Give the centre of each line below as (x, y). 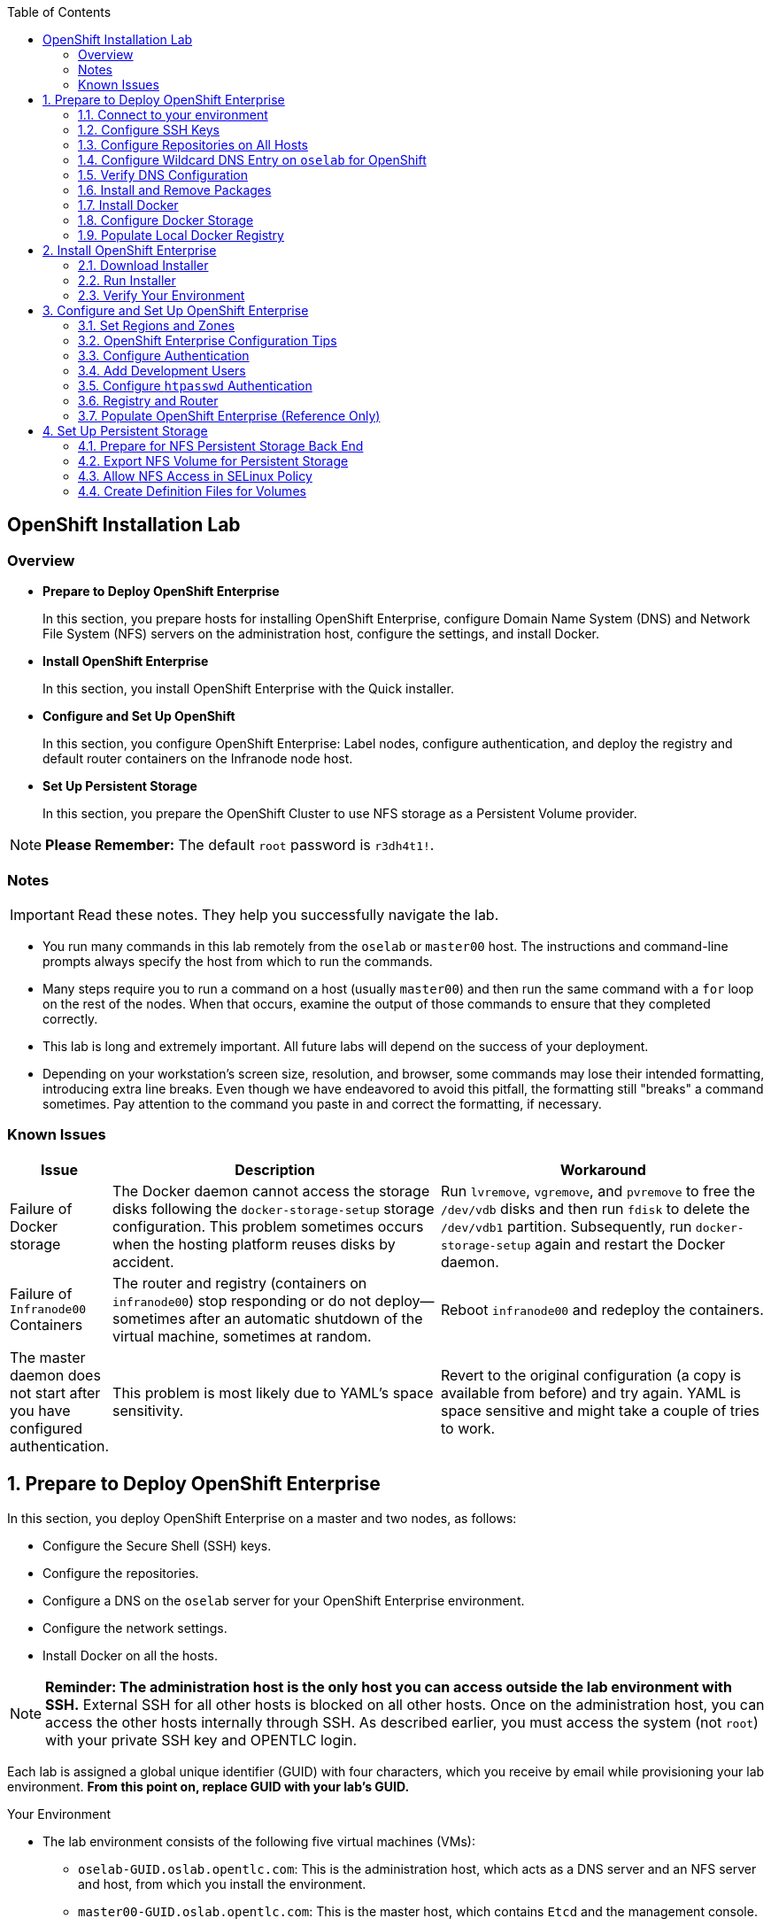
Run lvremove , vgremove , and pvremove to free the (598, 1191)
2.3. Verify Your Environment (162, 295)
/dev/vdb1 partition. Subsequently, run (566, 1226)
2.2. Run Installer (127, 280)
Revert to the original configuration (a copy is (591, 1375)
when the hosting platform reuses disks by (254, 1244)
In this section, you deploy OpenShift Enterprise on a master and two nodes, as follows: (262, 1518)
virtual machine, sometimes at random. (242, 1336)
